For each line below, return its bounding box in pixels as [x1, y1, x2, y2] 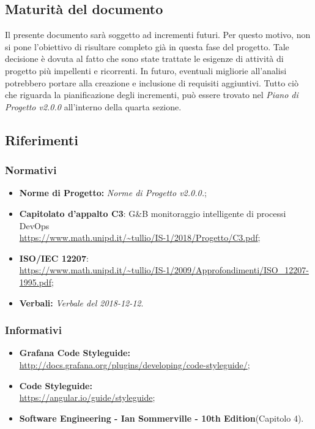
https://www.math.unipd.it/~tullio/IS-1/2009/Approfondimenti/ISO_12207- [19, 264, 309, 276]
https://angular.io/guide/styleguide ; [19, 391, 155, 404]
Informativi [5, 322, 62, 338]
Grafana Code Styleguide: [19, 346, 130, 359]
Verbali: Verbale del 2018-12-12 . [19, 296, 144, 309]
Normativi [5, 162, 57, 178]
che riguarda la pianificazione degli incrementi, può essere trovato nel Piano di [5, 88, 298, 101]
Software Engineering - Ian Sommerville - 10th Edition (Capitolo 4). [19, 411, 304, 424]
